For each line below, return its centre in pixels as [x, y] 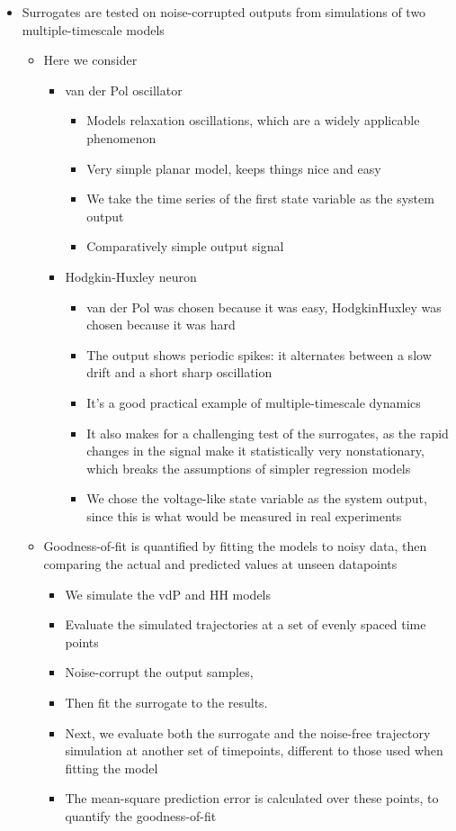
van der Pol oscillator [124, 90]
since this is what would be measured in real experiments [244, 515]
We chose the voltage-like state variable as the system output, [257, 498]
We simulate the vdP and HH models [168, 594]
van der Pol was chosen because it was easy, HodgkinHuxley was [264, 307]
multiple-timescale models [93, 29]
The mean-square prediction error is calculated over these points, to [252, 798]
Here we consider [90, 60]
